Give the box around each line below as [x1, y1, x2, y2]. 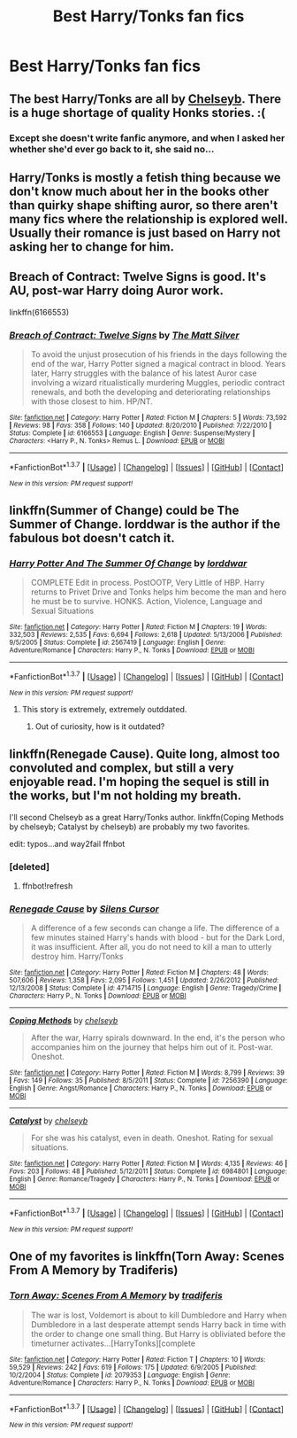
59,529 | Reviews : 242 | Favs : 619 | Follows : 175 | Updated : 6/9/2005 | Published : [9, 1363, 257, 1372]
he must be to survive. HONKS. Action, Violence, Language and [30, 596, 263, 607]
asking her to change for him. [9, 239, 175, 254]
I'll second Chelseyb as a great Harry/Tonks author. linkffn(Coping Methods [9, 812, 285, 822]
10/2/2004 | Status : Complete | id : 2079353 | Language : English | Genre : [9, 1371, 231, 1380]
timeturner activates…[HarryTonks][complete [30, 1338, 196, 1349]
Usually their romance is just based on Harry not [9, 225, 281, 240]
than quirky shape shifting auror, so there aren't [9, 198, 278, 213]
